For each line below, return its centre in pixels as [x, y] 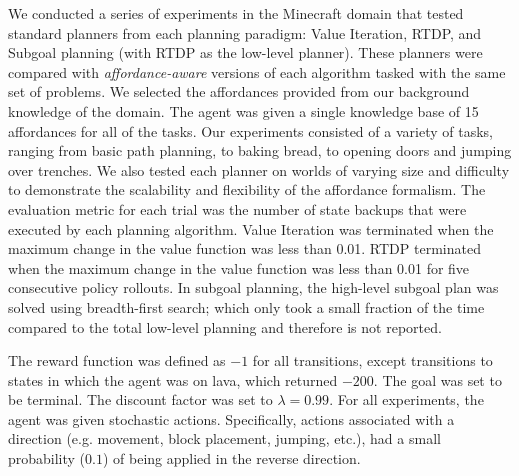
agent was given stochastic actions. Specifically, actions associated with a [231, 418]
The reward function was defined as [117, 360]
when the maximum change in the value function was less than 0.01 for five [239, 267]
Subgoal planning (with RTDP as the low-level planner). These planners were [245, 52]
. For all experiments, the [406, 399]
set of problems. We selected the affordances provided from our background [239, 91]
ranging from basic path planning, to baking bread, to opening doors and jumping [260, 150]
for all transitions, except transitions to [372, 360]
